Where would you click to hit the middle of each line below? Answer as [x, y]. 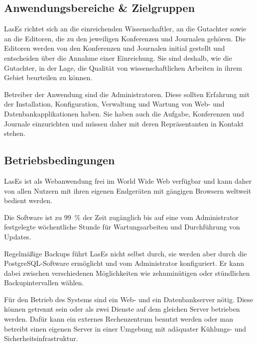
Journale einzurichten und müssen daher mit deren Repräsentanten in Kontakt [124, 123]
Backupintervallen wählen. [44, 283]
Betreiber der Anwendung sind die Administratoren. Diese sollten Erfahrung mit [127, 94]
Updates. [18, 236]
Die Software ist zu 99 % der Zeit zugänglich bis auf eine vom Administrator [122, 217]
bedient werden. [28, 200]
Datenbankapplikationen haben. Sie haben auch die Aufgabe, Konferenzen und [124, 113]
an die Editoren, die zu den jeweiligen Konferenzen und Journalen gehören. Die [125, 38]
